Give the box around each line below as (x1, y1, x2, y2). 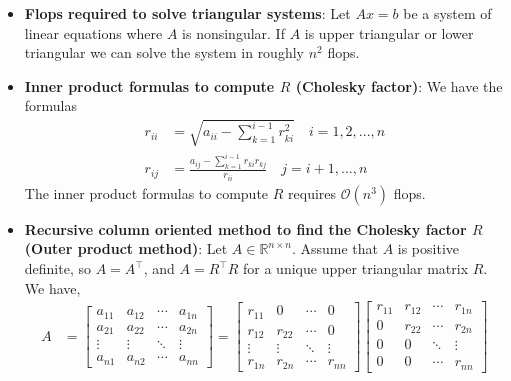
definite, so (24, 258, 91, 279)
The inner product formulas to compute (24, 182, 269, 203)
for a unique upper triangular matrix (243, 258, 469, 279)
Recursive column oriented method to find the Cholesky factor (24, 218, 467, 239)
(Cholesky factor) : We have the (295, 75, 503, 96)
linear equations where (24, 22, 163, 43)
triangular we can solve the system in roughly (24, 42, 304, 63)
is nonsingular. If (182, 22, 285, 43)
